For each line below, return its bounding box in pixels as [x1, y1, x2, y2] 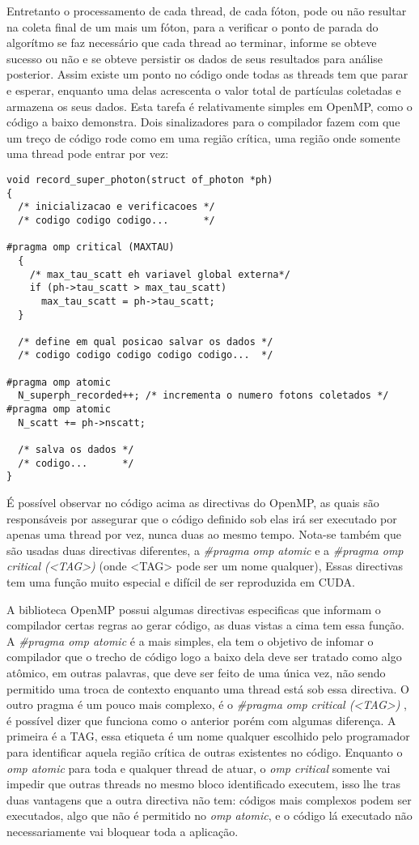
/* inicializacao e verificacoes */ [18, 201, 215, 213]
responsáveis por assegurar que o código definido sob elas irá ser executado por [6, 510, 397, 527]
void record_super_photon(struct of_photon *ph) [6, 173, 273, 186]
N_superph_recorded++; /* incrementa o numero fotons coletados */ [18, 390, 389, 402]
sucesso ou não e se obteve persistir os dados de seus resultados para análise [6, 49, 383, 66]
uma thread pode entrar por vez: [6, 145, 169, 162]
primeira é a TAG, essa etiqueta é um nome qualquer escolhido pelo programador [6, 728, 410, 745]
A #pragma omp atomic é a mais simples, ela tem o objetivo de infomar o [6, 632, 374, 649]
